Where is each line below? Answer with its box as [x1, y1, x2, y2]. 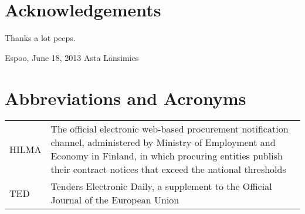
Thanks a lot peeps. [5, 32, 76, 44]
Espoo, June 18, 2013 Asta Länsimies [5, 51, 139, 63]
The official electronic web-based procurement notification [50, 122, 289, 136]
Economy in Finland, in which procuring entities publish [50, 149, 283, 163]
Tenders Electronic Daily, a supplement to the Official [50, 179, 272, 193]
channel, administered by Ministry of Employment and [50, 135, 276, 150]
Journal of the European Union [50, 193, 179, 207]
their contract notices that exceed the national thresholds [50, 162, 286, 176]
